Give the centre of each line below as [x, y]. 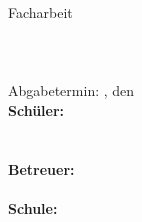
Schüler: [36, 109]
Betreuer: [41, 168]
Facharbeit [40, 12]
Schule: [33, 207]
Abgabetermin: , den [71, 90]
